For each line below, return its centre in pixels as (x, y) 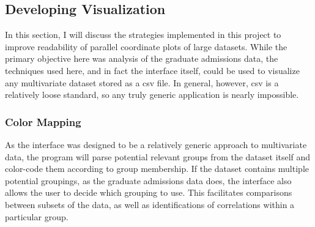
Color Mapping (43, 121)
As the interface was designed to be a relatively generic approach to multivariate (156, 144)
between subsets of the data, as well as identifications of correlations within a (150, 204)
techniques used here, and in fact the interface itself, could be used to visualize (152, 70)
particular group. (37, 216)
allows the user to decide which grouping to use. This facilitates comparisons (149, 192)
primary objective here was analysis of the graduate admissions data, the (142, 58)
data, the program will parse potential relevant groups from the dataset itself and (158, 156)
